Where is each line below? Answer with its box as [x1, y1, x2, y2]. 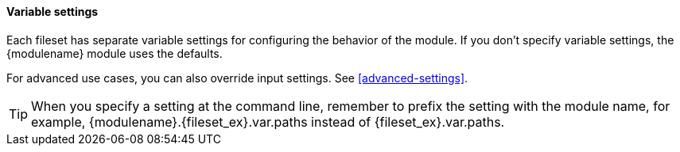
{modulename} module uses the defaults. [6, 46, 223, 60]
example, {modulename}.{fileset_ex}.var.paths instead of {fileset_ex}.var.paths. [31, 113, 505, 130]
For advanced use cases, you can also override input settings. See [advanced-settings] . [6, 70, 468, 85]
